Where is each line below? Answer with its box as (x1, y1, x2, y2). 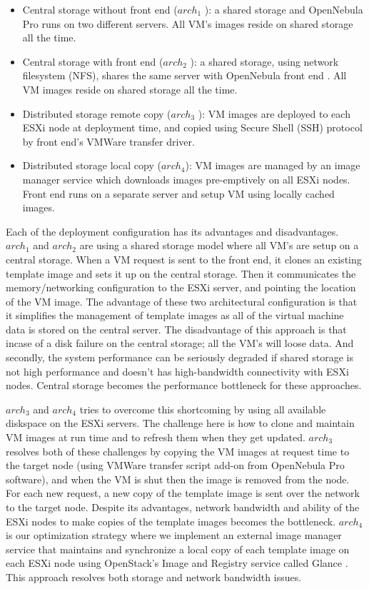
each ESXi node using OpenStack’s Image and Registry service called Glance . (6, 555, 348, 570)
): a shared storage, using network (190, 54, 339, 69)
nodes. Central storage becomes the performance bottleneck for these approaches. (6, 378, 362, 393)
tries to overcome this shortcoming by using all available (79, 401, 326, 416)
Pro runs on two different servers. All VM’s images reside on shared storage (22, 16, 353, 31)
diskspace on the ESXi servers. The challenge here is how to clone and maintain (6, 416, 355, 431)
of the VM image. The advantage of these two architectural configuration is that (6, 293, 358, 308)
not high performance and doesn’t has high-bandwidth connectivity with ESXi (6, 363, 349, 378)
